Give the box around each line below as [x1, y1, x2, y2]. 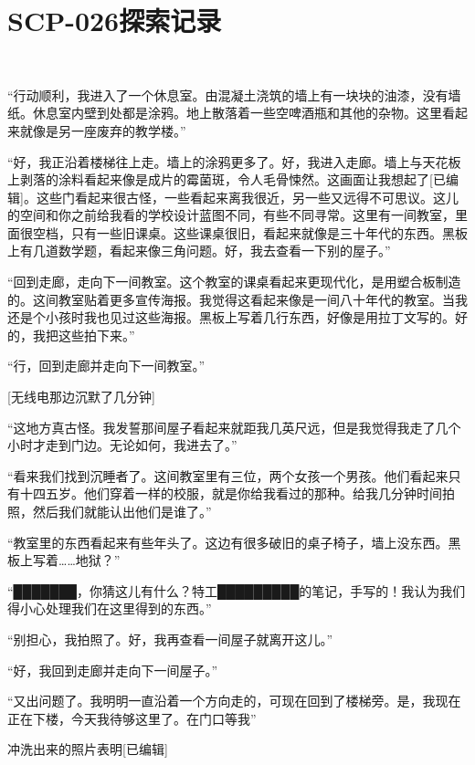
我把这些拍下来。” [32, 325, 135, 344]
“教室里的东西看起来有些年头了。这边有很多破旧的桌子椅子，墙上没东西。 [7, 532, 449, 551]
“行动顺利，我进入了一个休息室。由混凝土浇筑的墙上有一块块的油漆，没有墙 [7, 85, 461, 104]
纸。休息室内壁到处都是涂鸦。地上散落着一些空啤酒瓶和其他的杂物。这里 [7, 103, 442, 122]
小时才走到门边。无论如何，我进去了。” [7, 435, 237, 455]
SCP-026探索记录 [7, 2, 222, 39]
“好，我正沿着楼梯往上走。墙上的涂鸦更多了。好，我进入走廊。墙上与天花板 [7, 152, 461, 171]
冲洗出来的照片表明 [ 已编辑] [7, 739, 168, 759]
